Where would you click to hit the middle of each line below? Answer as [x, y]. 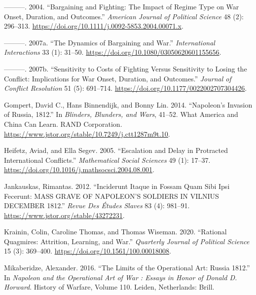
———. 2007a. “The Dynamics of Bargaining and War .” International [110, 42]
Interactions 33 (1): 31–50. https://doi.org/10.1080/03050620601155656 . [113, 52]
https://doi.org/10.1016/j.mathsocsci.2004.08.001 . [79, 169]
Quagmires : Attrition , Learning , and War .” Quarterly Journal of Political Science [127, 241]
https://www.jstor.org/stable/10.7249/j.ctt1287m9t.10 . [87, 133]
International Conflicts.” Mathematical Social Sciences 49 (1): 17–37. [107, 160]
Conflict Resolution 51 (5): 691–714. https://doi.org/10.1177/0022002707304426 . [126, 88]
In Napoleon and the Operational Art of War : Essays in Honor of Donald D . [121, 277]
